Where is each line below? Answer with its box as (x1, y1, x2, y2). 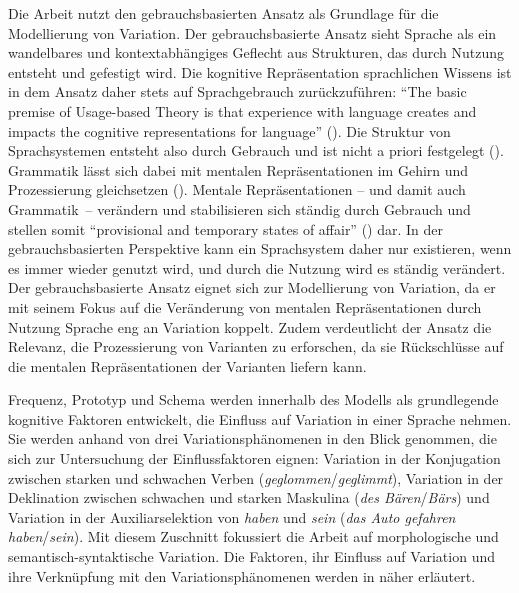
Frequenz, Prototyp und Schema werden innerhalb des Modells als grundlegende (8, 389, 499, 410)
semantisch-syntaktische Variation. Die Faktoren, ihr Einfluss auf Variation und (8, 546, 495, 567)
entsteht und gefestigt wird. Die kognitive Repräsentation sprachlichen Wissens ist (8, 61, 512, 82)
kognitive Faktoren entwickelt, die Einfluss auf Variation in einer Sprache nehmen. (8, 408, 512, 429)
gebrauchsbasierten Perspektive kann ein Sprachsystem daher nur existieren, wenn (8, 238, 512, 259)
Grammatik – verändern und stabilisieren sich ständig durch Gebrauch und (8, 198, 471, 219)
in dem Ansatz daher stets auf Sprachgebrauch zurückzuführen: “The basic (8, 81, 467, 102)
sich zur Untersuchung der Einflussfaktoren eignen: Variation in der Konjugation (8, 448, 501, 469)
